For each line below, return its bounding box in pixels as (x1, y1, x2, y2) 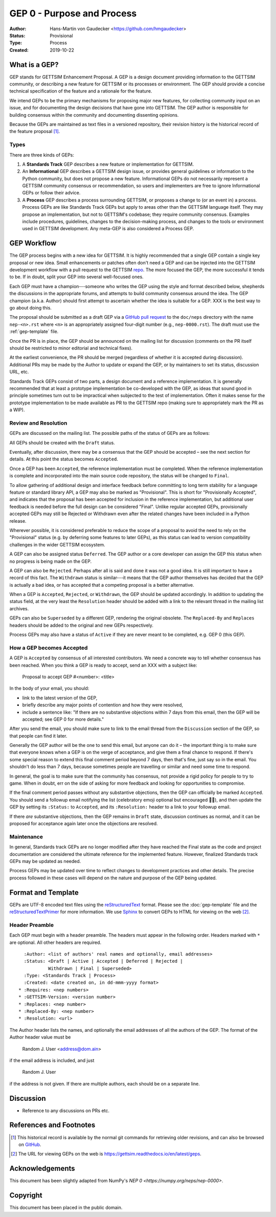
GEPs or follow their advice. (22, 190, 81, 196)
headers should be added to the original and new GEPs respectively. (9, 622, 153, 628)
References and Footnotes (9, 1121, 96, 1130)
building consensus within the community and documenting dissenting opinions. (9, 112, 179, 118)
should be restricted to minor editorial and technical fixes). (9, 345, 133, 351)
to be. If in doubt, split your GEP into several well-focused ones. (9, 274, 144, 280)
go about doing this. (9, 305, 52, 311)
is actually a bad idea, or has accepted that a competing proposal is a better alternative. (9, 582, 194, 588)
